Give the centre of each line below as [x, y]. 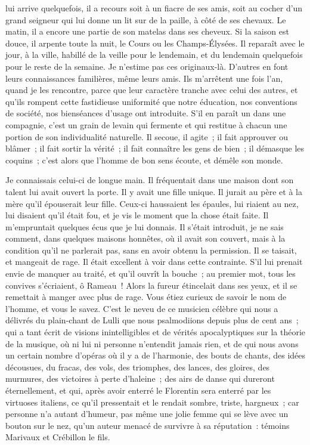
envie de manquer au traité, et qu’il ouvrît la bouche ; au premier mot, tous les [151, 274]
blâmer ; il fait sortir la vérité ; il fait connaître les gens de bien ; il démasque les [155, 148]
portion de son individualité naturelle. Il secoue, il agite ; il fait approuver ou [147, 136]
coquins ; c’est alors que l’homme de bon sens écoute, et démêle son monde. [144, 160]
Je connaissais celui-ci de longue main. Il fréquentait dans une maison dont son [150, 180]
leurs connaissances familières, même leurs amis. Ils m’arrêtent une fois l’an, [144, 78]
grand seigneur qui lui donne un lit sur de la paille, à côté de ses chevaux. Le [146, 19]
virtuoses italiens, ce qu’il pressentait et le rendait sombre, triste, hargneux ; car [152, 402]
